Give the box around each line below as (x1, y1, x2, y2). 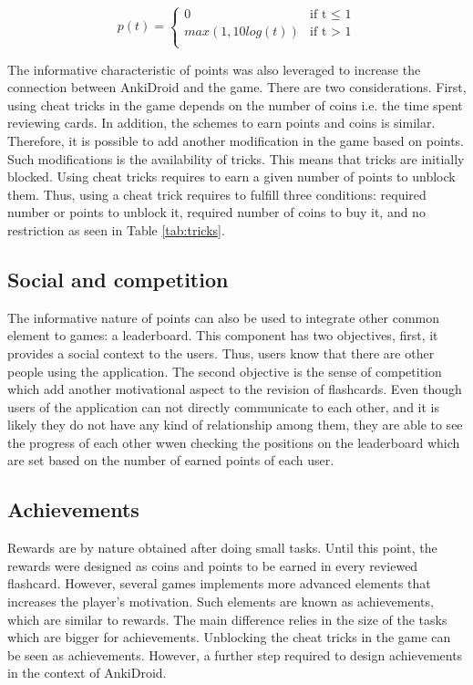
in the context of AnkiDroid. (7, 663, 167, 682)
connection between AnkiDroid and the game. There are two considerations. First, (7, 78, 467, 97)
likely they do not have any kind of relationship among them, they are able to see (7, 415, 463, 434)
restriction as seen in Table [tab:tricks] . (7, 220, 225, 239)
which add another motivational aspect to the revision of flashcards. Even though (7, 379, 462, 399)
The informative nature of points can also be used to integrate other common (7, 307, 440, 327)
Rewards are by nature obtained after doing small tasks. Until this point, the (7, 538, 437, 557)
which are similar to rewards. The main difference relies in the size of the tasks (7, 609, 447, 628)
